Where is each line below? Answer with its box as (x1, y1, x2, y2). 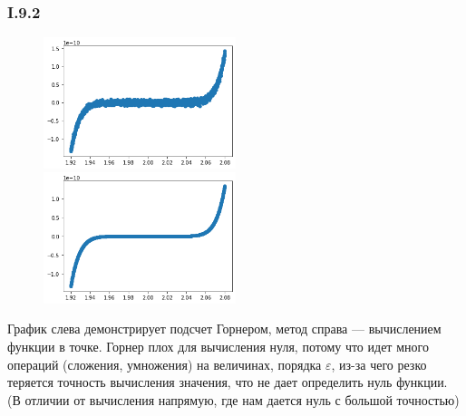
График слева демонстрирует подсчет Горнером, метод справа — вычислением (7, 319, 442, 338)
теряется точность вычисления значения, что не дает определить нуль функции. (7, 372, 448, 392)
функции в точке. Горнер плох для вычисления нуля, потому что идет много (7, 336, 429, 355)
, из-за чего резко (331, 354, 427, 373)
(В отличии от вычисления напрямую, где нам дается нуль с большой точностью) (7, 390, 460, 409)
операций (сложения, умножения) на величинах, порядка (7, 354, 322, 373)
